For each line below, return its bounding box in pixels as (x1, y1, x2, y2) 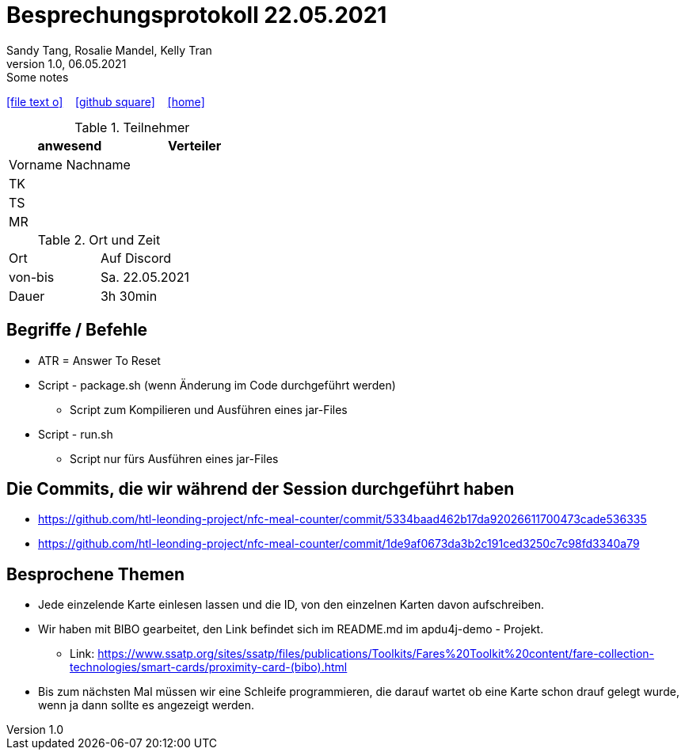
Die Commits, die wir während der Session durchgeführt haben (6, 479, 515, 500)
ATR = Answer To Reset (38, 353, 161, 367)
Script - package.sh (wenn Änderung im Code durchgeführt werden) (38, 378, 396, 392)
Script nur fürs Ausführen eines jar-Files (70, 451, 279, 465)
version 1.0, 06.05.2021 (6, 56, 127, 70)
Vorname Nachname (9, 156, 131, 173)
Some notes (6, 70, 69, 84)
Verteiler (168, 137, 222, 154)
